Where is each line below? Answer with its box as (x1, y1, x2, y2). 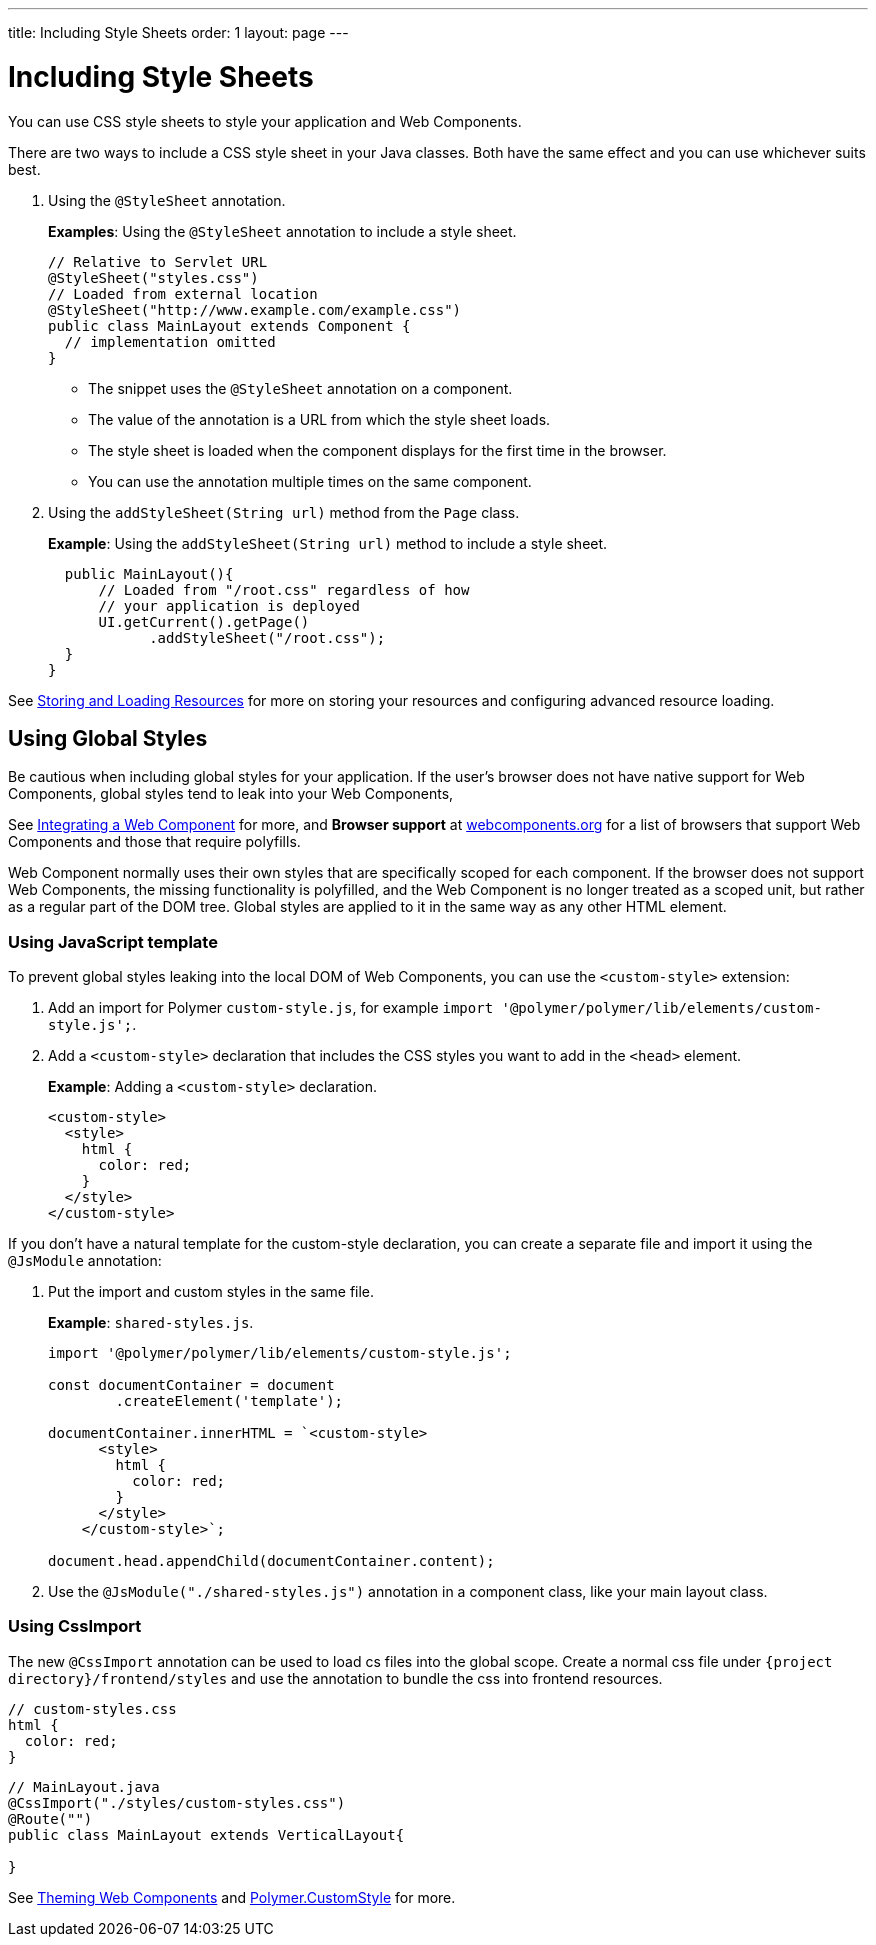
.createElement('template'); (115, 1393, 344, 1410)
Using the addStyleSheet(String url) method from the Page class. (48, 503, 520, 521)
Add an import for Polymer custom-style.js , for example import (48, 999, 494, 1017)
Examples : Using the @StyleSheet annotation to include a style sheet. (48, 222, 517, 240)
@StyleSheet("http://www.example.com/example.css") (48, 301, 462, 318)
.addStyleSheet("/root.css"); (149, 629, 386, 646)
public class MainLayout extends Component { (48, 317, 411, 334)
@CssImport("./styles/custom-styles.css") (8, 1794, 346, 1811)
